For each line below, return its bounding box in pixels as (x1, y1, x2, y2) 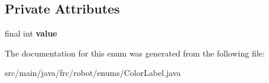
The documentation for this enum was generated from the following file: (5, 47, 265, 59)
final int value (5, 27, 57, 39)
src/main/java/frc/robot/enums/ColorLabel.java (5, 67, 181, 79)
